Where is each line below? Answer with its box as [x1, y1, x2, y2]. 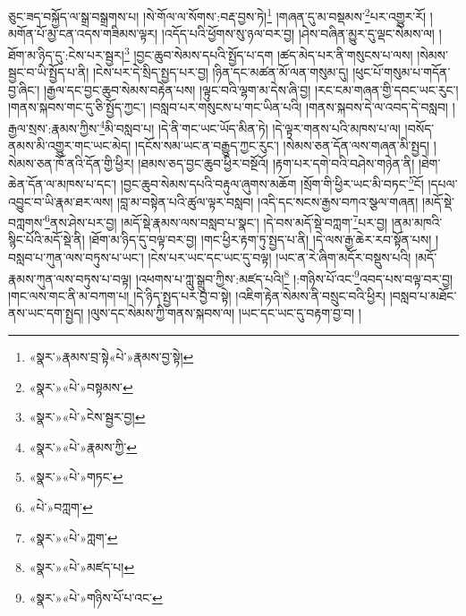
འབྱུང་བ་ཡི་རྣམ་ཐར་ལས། [8, 192, 114, 210]
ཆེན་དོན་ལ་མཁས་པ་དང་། [8, 174, 117, 192]
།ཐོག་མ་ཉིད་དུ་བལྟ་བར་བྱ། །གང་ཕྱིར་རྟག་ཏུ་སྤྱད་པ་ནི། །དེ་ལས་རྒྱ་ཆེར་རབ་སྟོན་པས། [89, 230, 432, 249]
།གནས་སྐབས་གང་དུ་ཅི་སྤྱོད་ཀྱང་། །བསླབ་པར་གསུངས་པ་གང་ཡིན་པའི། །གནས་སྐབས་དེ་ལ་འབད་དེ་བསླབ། [8, 98, 448, 116]
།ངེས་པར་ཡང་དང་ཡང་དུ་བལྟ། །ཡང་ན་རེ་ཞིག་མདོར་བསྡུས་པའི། [148, 248, 411, 266]
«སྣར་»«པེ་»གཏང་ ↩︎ [29, 467, 123, 486]
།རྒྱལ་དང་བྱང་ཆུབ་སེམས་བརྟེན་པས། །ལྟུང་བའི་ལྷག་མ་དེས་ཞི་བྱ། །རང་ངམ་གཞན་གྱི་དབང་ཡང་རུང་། [44, 80, 459, 98]
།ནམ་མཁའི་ [391, 212, 443, 231]
